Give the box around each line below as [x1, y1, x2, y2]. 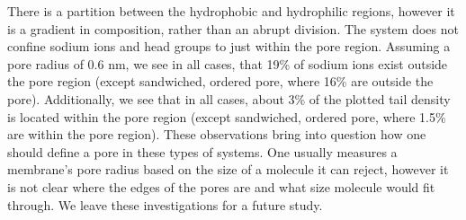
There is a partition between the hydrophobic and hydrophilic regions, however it [7, 2, 455, 20]
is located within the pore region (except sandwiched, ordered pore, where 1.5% [7, 107, 446, 126]
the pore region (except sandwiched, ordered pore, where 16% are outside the [7, 72, 434, 91]
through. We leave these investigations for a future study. [7, 195, 323, 214]
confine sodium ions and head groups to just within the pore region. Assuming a [7, 37, 451, 56]
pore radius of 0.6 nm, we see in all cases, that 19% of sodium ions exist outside [7, 54, 448, 73]
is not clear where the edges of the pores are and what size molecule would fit [7, 177, 435, 196]
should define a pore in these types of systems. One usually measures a [7, 142, 398, 161]
